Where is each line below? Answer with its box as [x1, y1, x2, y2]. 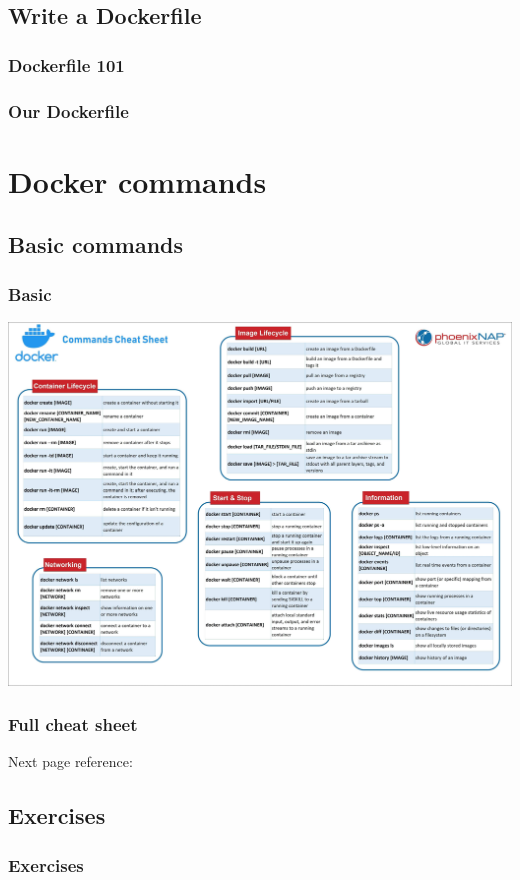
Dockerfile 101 [8, 52, 125, 77]
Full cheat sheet [8, 712, 138, 737]
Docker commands [8, 160, 267, 201]
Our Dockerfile [8, 98, 129, 123]
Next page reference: [8, 751, 133, 772]
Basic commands [8, 229, 184, 260]
